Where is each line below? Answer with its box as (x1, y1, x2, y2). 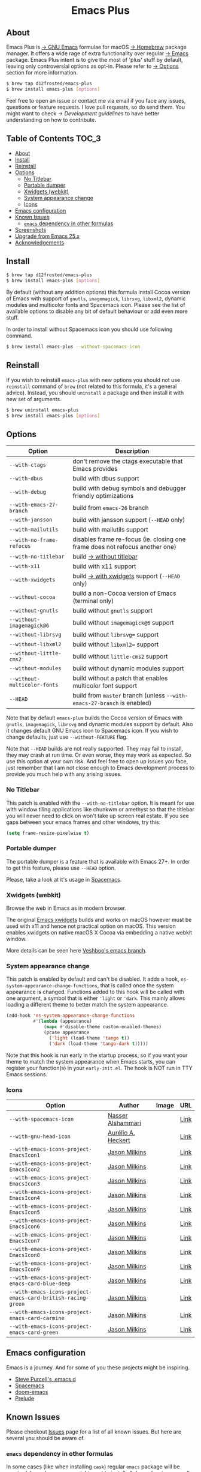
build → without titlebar (72, 553, 138, 561)
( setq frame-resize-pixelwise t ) (6, 830, 90, 836)
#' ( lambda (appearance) (32, 1019, 93, 1025)
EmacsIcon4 (9, 1195, 40, 1201)
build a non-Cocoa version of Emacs (72, 589, 176, 598)
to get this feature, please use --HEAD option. (6, 864, 116, 871)
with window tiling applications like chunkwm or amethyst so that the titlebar (6, 805, 194, 813)
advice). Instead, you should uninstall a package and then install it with (6, 389, 184, 396)
